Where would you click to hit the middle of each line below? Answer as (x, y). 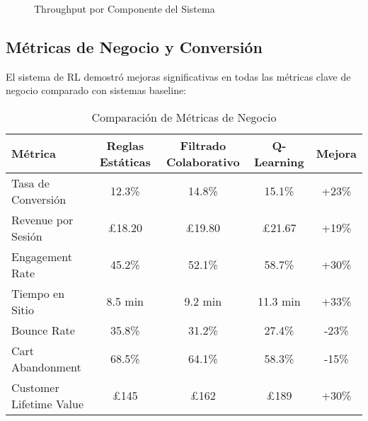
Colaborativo (203, 161)
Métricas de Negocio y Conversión (134, 46)
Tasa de (30, 183)
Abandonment (46, 367)
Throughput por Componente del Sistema (125, 8)
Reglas (125, 145)
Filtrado (203, 145)
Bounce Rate (43, 330)
